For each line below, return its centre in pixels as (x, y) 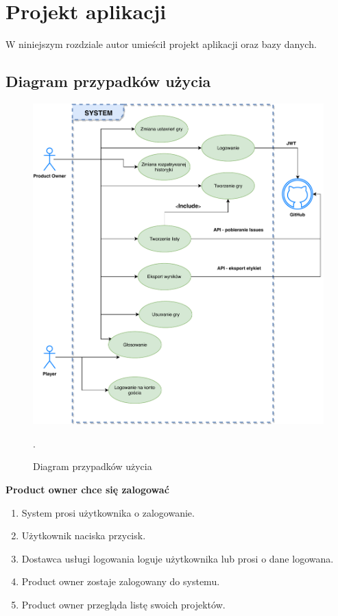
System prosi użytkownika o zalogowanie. (108, 512)
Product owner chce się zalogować (87, 490)
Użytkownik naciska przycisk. (84, 535)
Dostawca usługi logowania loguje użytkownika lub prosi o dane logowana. (178, 558)
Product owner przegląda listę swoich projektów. (123, 605)
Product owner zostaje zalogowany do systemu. (121, 581)
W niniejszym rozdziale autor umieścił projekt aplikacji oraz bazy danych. (161, 44)
